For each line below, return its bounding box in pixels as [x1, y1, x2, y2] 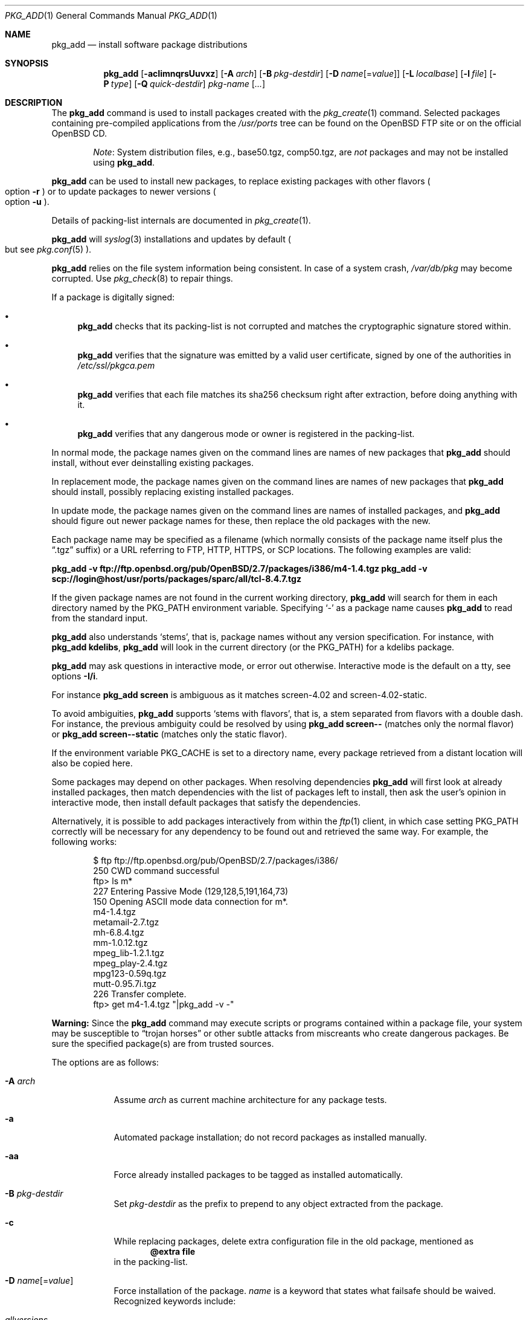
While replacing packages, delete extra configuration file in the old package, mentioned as [114, 1236, 474, 1246]
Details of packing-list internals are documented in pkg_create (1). [51, 215, 311, 225]
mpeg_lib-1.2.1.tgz [93, 948, 164, 958]
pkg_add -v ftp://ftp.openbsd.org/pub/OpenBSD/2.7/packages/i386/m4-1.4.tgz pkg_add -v [51, 563, 428, 574]
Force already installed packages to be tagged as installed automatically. [114, 1170, 403, 1180]
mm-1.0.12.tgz [93, 937, 148, 948]
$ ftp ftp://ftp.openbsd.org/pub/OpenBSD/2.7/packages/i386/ [93, 855, 338, 865]
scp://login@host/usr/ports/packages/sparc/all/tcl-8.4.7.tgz [51, 574, 301, 584]
